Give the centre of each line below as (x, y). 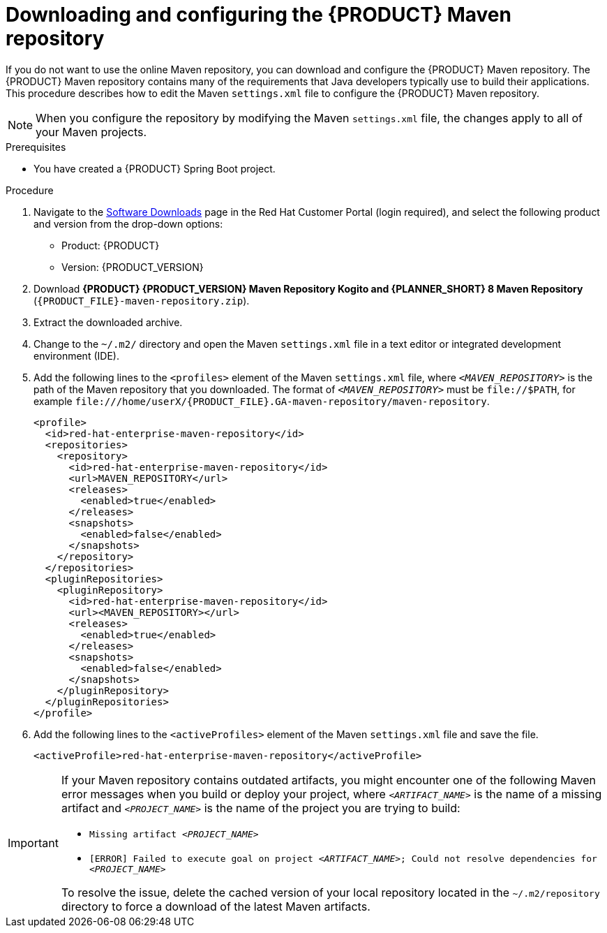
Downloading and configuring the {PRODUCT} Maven (258, 15)
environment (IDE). (76, 355)
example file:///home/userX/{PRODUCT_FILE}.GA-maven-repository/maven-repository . (262, 401)
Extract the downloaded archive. (108, 322)
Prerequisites (36, 147)
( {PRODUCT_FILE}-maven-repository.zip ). (142, 300)
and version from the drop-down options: (128, 223)
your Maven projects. (91, 132)
